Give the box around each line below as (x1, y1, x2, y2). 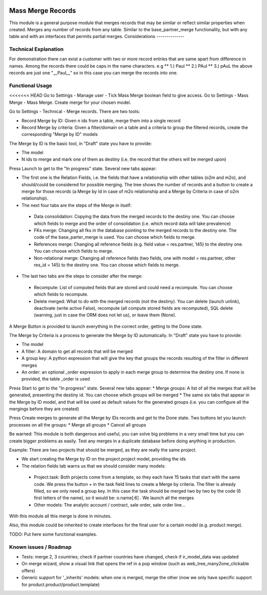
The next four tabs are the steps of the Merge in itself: (21, 202, 132, 208)
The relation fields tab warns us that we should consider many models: (21, 463, 166, 469)
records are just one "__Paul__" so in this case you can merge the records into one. (9, 70, 178, 76)
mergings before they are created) (9, 406, 79, 412)
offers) (21, 567, 36, 573)
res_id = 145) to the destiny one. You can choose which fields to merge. (34, 262, 180, 268)
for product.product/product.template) (21, 581, 100, 588)
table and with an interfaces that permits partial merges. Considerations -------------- (9, 34, 185, 40)
